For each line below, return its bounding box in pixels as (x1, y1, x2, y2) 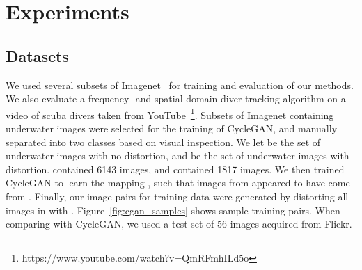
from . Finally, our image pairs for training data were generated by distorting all (6, 189, 349, 203)
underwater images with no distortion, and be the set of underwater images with (6, 148, 349, 163)
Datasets (6, 45, 69, 66)
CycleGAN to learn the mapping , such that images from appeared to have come (6, 175, 350, 190)
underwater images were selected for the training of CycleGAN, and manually (6, 121, 338, 136)
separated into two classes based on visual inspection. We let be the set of (6, 134, 321, 149)
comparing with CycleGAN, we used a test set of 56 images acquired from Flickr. (6, 216, 352, 231)
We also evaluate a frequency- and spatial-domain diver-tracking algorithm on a (6, 91, 346, 106)
